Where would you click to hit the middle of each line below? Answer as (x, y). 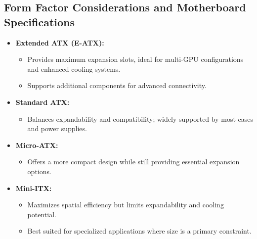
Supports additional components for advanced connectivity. (117, 85)
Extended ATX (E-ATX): (60, 42)
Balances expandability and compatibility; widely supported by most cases (140, 119)
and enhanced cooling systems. (74, 69)
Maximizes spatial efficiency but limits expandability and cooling (126, 205)
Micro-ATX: (37, 145)
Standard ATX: (43, 102)
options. (39, 171)
